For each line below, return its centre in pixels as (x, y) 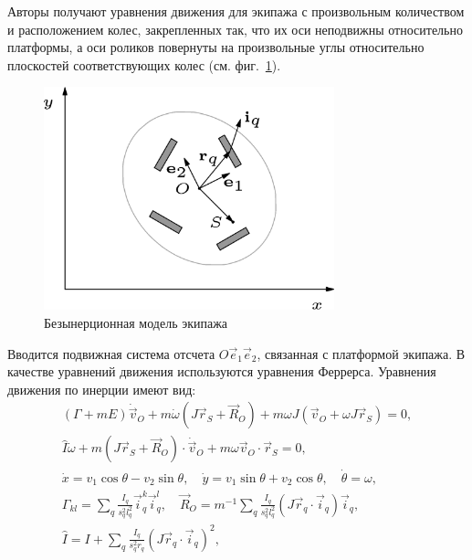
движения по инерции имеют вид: (102, 389)
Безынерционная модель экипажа (136, 323)
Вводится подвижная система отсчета (111, 353)
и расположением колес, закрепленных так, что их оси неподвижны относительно (235, 29)
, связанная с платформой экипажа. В (361, 353)
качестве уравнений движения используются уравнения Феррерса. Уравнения (222, 371)
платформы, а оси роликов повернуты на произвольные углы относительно (216, 47)
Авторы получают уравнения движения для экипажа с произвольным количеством (236, 11)
